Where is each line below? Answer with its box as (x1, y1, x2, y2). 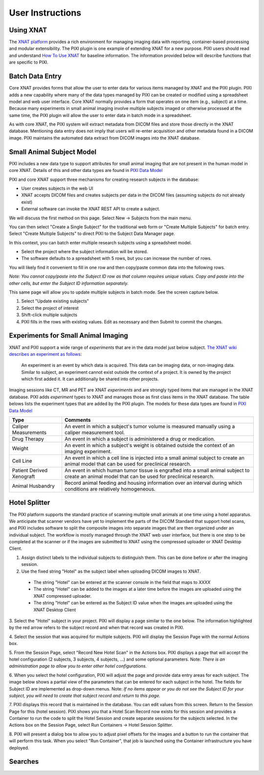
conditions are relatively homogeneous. (64, 486, 156, 493)
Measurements (12, 429, 46, 436)
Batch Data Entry (9, 72, 62, 81)
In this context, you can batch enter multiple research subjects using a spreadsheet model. (9, 239, 192, 245)
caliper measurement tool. (64, 429, 125, 436)
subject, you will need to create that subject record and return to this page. (9, 692, 161, 698)
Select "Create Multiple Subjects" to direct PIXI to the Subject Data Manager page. (9, 231, 176, 237)
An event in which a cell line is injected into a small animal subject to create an (64, 454, 244, 461)
